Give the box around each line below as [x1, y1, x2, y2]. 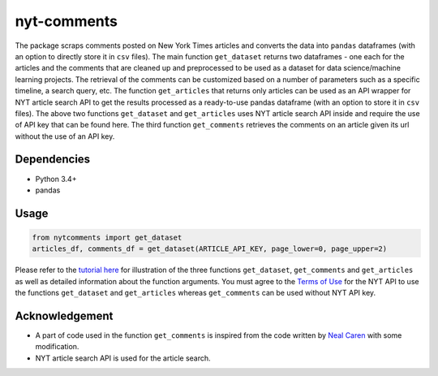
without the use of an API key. [15, 131, 115, 141]
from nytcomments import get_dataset [32, 232, 182, 242]
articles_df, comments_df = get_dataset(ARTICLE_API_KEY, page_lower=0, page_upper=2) [32, 244, 388, 253]
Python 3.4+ [35, 174, 77, 184]
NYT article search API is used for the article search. [35, 353, 211, 363]
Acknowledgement [15, 309, 114, 322]
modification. [35, 342, 79, 352]
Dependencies [15, 153, 91, 166]
